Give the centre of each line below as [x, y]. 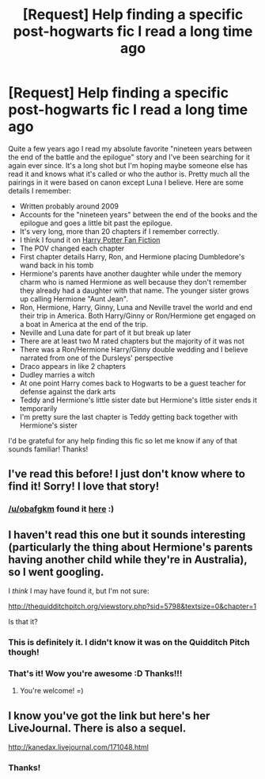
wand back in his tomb [57, 265]
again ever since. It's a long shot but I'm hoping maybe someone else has [128, 165]
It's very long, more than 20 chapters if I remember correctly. [119, 231]
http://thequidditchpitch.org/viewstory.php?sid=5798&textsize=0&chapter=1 [132, 606]
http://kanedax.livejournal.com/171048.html [78, 747]
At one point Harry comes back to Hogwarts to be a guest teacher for [133, 383]
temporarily [38, 408]
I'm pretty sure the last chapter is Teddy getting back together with [129, 416]
